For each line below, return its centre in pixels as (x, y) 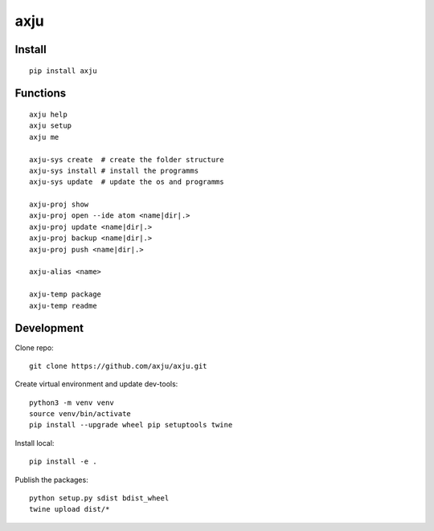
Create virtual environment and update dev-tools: (96, 384)
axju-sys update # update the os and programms (127, 182)
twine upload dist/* (70, 509)
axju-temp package (66, 294)
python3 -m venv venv (72, 402)
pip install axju (63, 71)
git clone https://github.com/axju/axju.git (119, 366)
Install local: (35, 443)
